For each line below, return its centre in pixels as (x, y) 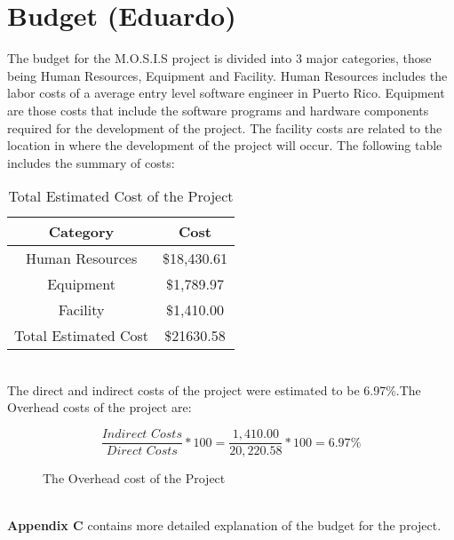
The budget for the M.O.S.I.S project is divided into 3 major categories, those (219, 58)
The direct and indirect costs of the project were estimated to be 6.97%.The (214, 389)
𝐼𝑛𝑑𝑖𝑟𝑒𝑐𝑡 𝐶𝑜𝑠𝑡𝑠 (142, 435)
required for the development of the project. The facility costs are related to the (225, 127)
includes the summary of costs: (91, 162)
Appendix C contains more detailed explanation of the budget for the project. (224, 525)
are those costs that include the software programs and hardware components (218, 110)
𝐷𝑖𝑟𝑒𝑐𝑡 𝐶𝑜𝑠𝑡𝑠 (142, 452)
